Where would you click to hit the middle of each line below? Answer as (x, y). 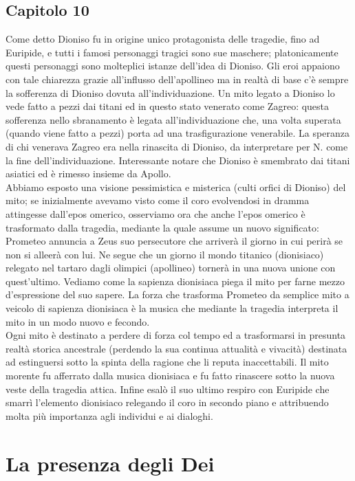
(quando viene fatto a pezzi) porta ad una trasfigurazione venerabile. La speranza (177, 133)
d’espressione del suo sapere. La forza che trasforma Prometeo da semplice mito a (177, 294)
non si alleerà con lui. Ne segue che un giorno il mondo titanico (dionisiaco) (165, 254)
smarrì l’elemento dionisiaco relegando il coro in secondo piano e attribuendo (167, 402)
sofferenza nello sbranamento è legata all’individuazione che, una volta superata (173, 119)
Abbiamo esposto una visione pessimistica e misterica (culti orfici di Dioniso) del (176, 187)
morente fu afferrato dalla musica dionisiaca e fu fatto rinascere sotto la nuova (170, 376)
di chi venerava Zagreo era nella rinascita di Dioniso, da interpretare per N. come (177, 146)
